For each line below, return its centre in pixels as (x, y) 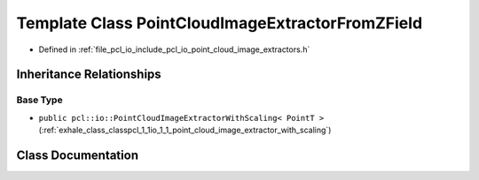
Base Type (39, 100)
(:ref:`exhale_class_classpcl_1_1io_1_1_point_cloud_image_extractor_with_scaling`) (185, 130)
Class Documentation (78, 155)
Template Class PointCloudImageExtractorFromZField (220, 23)
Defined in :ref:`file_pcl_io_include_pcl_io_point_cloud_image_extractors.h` (174, 49)
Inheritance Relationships (89, 75)
